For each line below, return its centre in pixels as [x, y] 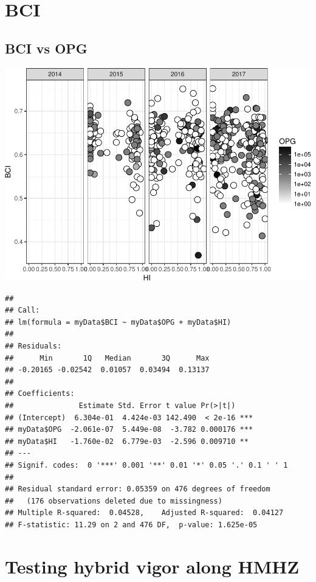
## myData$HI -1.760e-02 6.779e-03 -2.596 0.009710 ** [127, 441]
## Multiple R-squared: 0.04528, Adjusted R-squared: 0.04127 [144, 513]
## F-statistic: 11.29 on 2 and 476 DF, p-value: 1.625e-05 [131, 525]
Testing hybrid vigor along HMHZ [152, 566]
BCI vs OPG [46, 48]
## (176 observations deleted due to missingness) [114, 501]
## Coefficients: [40, 394]
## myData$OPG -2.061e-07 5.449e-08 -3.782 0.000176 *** [129, 430]
